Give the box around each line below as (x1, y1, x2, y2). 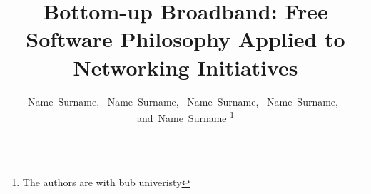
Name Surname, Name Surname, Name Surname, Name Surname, (28, 93, 338, 108)
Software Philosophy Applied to (26, 24, 345, 53)
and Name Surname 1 (136, 108, 235, 125)
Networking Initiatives (73, 52, 298, 81)
